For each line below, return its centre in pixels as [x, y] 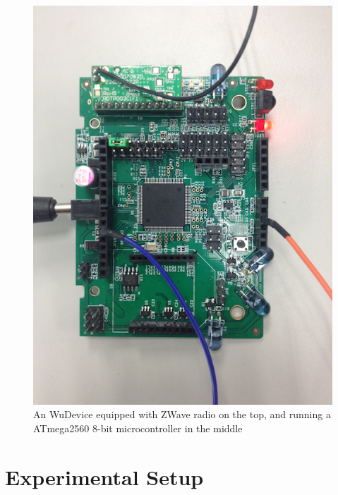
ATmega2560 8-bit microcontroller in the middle [138, 428]
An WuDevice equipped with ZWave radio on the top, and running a [182, 414]
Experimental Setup [104, 476]
